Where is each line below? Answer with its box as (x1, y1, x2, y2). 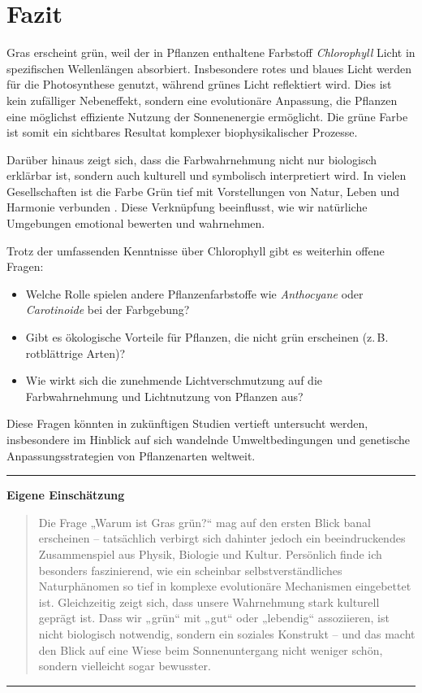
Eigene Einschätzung (6, 486, 125, 503)
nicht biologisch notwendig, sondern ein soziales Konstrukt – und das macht (38, 625, 416, 642)
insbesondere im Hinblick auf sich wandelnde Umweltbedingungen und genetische (6, 431, 410, 447)
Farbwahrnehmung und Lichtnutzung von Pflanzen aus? (25, 387, 304, 404)
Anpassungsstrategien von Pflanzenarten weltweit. (6, 447, 256, 464)
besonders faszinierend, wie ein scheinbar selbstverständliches (38, 561, 342, 578)
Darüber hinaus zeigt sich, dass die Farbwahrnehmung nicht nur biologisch (6, 150, 377, 168)
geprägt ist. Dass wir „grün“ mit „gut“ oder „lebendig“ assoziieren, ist (38, 609, 390, 626)
